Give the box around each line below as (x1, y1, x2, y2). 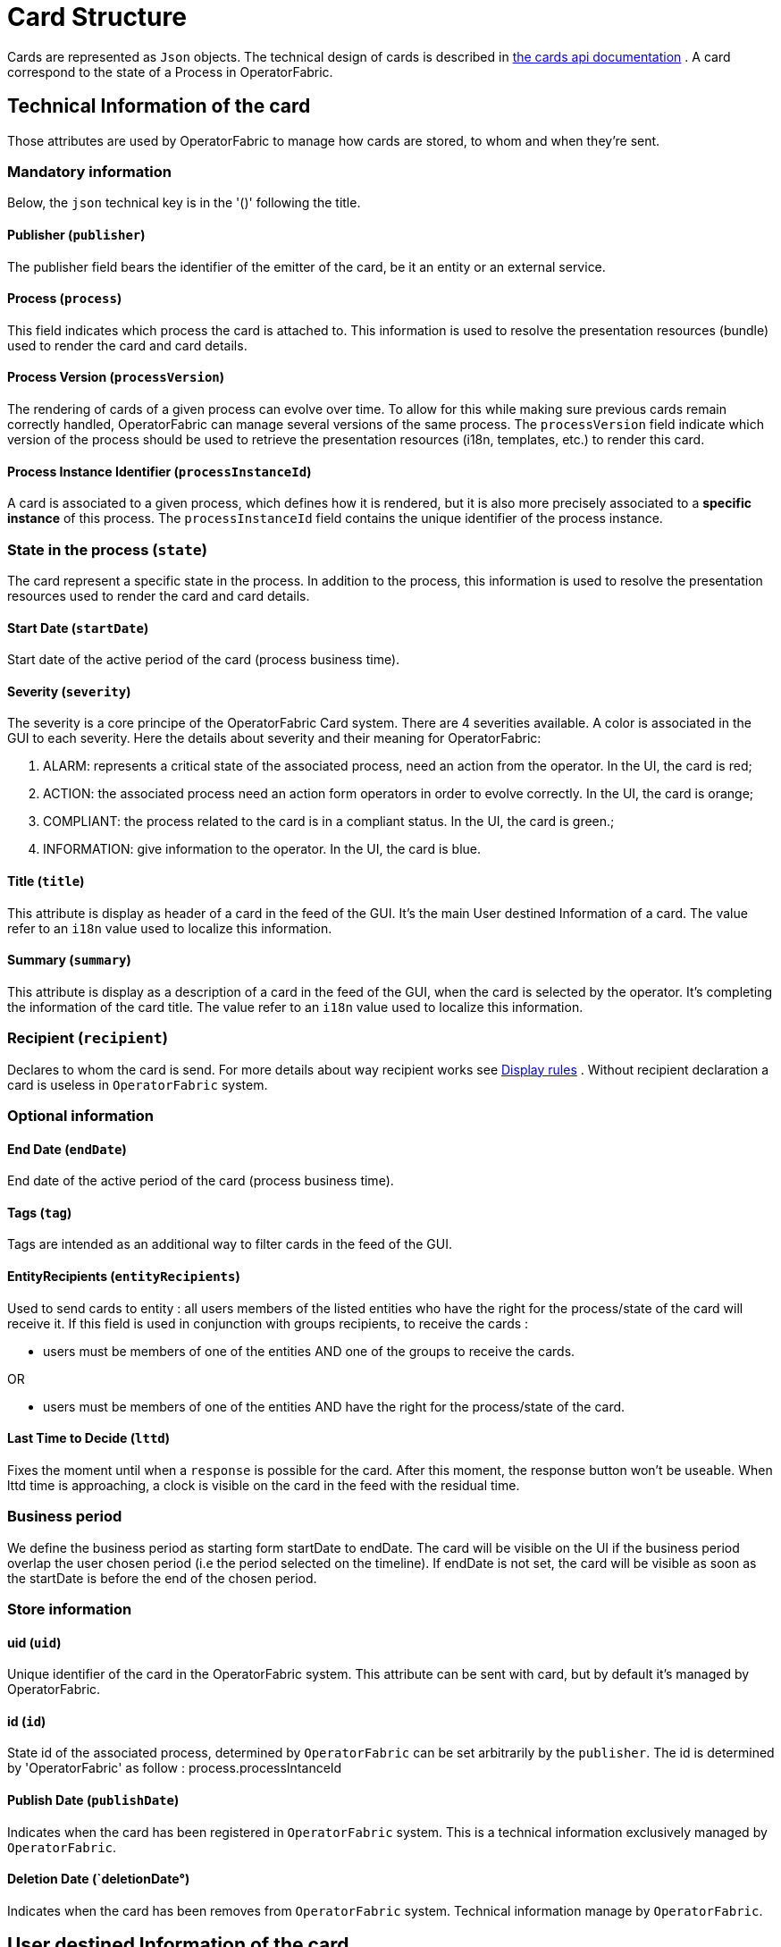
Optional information (7, 1106, 155, 1125)
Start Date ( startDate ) (7, 619, 149, 636)
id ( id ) (7, 1713, 46, 1729)
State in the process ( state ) (7, 540, 207, 559)
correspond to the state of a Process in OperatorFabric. (7, 63, 333, 80)
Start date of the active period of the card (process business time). (7, 652, 400, 668)
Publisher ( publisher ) (7, 226, 146, 242)
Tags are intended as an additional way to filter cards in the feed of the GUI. (7, 1236, 452, 1252)
